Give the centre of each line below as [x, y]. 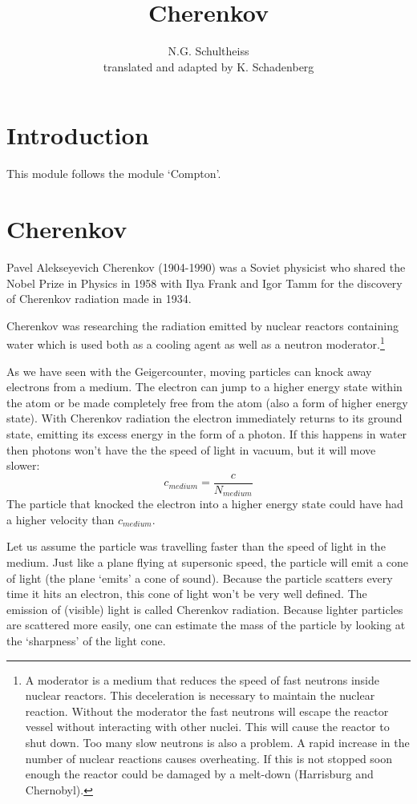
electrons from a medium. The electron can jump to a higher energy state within [204, 387]
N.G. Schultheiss [208, 51]
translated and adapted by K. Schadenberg [208, 66]
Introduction [78, 135]
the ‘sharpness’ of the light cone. [86, 641]
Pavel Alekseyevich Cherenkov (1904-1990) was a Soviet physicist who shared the [206, 267]
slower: [23, 465]
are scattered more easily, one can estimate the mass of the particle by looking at [206, 625]
